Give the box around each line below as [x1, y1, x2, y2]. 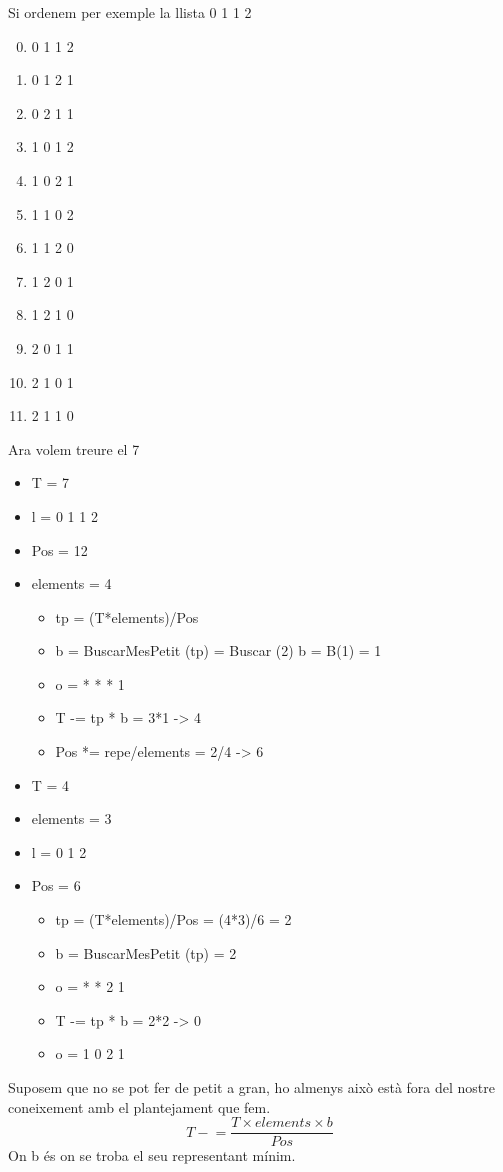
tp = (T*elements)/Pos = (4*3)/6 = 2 [55, 909, 292, 930]
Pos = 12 [31, 539, 88, 560]
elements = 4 [31, 573, 112, 594]
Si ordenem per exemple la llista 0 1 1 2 [8, 2, 252, 22]
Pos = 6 [31, 875, 81, 896]
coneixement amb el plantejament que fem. [8, 1096, 271, 1117]
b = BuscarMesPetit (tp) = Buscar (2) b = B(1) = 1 [55, 640, 382, 661]
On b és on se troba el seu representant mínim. [8, 1145, 296, 1166]
